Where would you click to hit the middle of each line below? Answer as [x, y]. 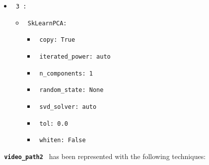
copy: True [57, 40]
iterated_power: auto [75, 56]
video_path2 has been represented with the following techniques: [105, 156]
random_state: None [71, 90]
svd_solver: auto [68, 107]
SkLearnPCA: [47, 23]
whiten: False [63, 140]
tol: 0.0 [54, 124]
